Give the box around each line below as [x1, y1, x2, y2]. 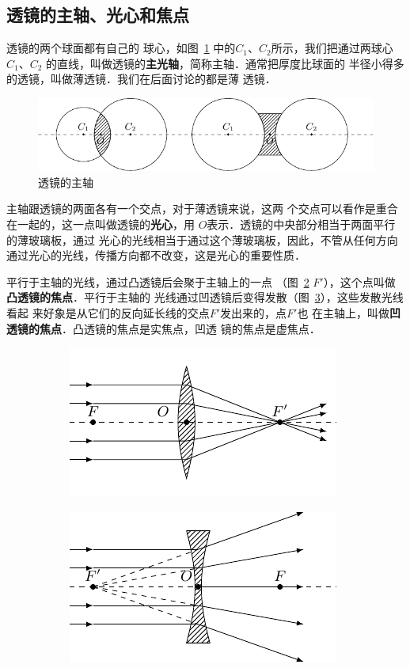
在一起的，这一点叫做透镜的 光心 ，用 [6, 216, 195, 233]
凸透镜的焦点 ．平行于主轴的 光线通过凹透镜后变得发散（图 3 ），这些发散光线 [6, 289, 404, 306]
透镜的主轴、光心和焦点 [6, 2, 189, 27]
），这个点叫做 [323, 273, 396, 290]
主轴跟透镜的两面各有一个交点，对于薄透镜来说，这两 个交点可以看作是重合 [6, 200, 398, 217]
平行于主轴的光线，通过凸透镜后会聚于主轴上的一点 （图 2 [6, 273, 309, 290]
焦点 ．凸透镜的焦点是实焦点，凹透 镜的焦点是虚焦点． [39, 320, 321, 336]
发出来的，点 [220, 305, 287, 321]
